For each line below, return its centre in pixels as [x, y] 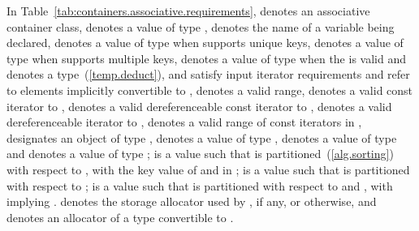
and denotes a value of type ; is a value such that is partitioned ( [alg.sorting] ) [200, 154]
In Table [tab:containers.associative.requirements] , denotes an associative [188, 11]
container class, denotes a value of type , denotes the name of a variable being [201, 26]
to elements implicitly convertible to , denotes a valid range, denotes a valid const [210, 90]
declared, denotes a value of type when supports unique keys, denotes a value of [205, 43]
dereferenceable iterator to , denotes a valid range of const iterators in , [184, 122]
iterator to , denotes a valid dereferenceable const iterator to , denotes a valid [199, 106]
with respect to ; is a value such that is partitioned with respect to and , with [200, 185]
